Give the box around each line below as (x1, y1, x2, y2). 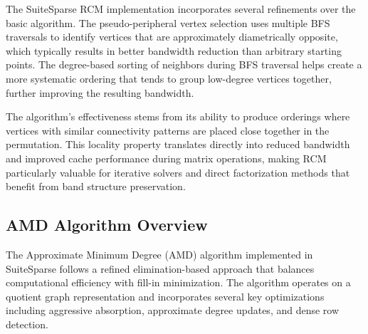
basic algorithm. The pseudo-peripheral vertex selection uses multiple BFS (6, 15, 330, 30)
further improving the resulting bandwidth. (6, 85, 194, 100)
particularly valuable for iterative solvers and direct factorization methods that (6, 165, 350, 179)
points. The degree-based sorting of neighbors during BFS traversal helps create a (6, 57, 362, 72)
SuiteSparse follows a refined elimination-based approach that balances (6, 261, 315, 276)
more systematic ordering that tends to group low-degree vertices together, (6, 71, 332, 85)
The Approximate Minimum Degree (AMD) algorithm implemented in (6, 246, 313, 261)
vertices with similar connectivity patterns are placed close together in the (6, 122, 330, 137)
